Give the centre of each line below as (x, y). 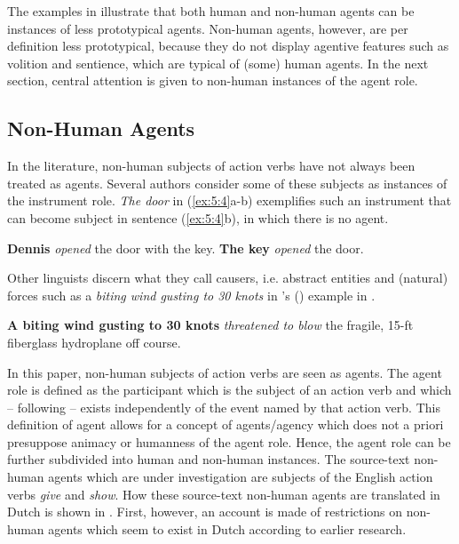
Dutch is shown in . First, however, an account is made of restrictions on (205, 512)
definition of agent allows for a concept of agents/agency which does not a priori (226, 424)
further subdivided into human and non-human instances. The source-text (209, 459)
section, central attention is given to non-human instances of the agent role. (213, 80)
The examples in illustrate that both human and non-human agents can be (211, 11)
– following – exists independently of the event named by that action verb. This (224, 407)
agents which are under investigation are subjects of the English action (241, 477)
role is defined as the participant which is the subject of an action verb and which (229, 390)
